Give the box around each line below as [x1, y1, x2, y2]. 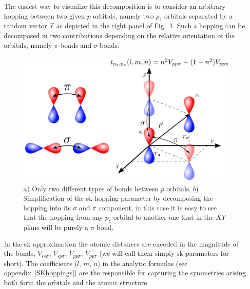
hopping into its [23, 202, 71, 212]
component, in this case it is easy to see [98, 202, 217, 212]
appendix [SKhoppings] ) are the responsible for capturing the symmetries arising [4, 268, 246, 278]
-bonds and [58, 40, 92, 50]
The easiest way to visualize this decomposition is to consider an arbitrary [4, 1, 226, 11]
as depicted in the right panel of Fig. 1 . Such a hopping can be [56, 21, 245, 31]
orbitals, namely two [93, 10, 154, 21]
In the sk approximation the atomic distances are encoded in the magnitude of [4, 238, 238, 248]
